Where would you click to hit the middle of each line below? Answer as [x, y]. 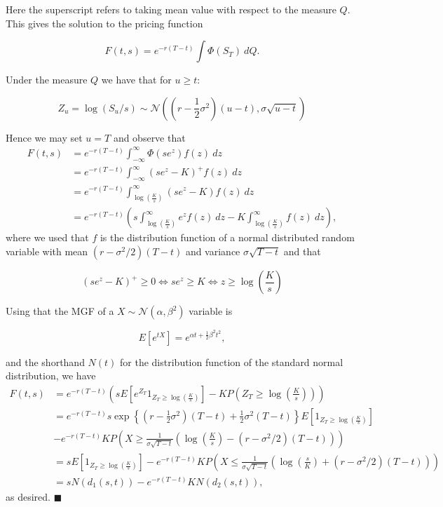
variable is [211, 311]
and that [302, 251]
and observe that [149, 137]
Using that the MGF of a [60, 311]
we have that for [136, 80]
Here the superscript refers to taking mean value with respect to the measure [171, 9]
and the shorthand [45, 361]
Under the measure [47, 80]
